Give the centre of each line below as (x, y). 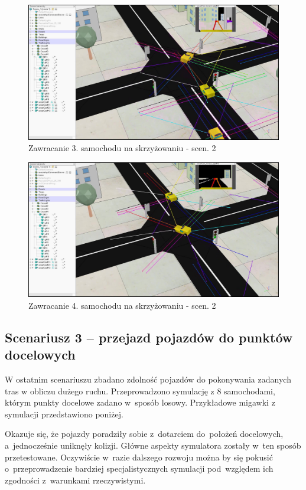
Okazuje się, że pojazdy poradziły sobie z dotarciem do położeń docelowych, (144, 434)
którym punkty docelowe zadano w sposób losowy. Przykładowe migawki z (140, 402)
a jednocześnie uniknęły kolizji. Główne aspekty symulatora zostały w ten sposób (153, 445)
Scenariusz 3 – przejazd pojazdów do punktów (149, 337)
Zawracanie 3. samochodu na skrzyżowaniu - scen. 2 (122, 148)
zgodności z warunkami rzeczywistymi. (75, 480)
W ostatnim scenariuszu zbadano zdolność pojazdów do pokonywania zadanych (148, 379)
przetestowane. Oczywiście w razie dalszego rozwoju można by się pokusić (139, 457)
